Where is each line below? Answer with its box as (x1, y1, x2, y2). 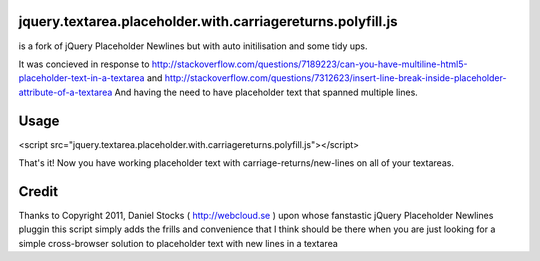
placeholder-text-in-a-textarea (18, 72, 145, 84)
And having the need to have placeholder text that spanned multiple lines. (114, 86, 419, 98)
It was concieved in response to (18, 58, 150, 70)
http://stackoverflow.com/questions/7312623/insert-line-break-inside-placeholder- (164, 72, 507, 84)
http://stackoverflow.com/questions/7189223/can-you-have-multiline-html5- (151, 58, 468, 70)
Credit (18, 183, 59, 200)
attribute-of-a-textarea (18, 86, 113, 98)
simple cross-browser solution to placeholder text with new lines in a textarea (18, 237, 339, 249)
